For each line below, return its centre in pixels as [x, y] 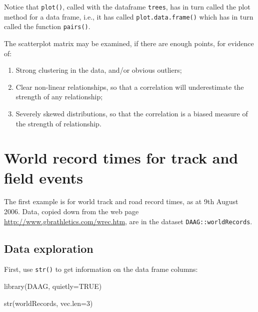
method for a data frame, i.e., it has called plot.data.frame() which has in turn [129, 16]
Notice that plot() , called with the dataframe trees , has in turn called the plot [127, 7]
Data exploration [49, 248]
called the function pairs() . [47, 26]
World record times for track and [121, 158]
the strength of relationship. [58, 123]
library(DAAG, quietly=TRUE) [53, 286]
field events [44, 177]
